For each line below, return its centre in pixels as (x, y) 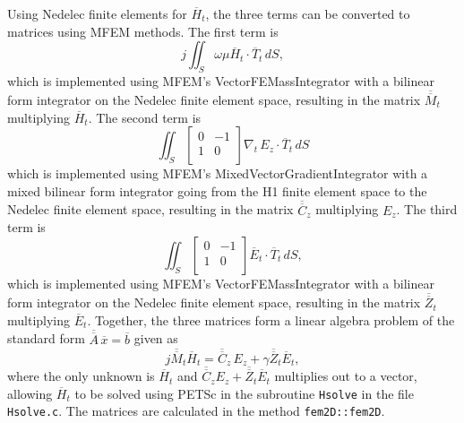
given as (156, 338)
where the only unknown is (81, 376)
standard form (46, 338)
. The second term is (145, 117)
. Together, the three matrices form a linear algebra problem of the (271, 319)
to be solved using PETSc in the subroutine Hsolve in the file (244, 393)
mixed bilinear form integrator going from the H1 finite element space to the (217, 190)
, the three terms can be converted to (308, 13)
